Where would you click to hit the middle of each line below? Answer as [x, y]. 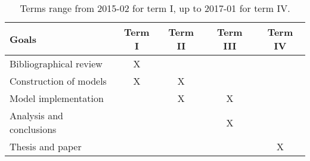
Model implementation [57, 98]
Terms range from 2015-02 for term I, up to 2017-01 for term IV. [155, 8]
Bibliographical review [56, 64]
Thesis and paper [46, 146]
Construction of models [58, 81]
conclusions [33, 129]
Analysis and [36, 115]
